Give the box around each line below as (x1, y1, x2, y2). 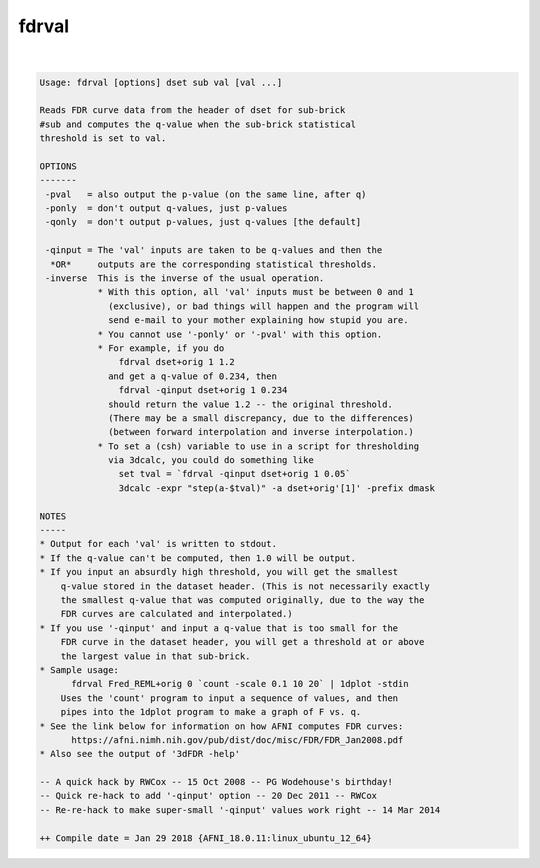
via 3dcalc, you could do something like (108, 455, 314, 466)
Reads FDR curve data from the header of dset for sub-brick (39, 105, 346, 116)
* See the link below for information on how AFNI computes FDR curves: (39, 720, 404, 732)
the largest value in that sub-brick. (60, 650, 251, 662)
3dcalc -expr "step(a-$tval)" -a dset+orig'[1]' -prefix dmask (118, 482, 435, 494)
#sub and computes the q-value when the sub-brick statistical (39, 118, 357, 130)
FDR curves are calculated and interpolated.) (60, 608, 294, 620)
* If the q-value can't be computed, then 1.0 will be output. (39, 552, 357, 564)
